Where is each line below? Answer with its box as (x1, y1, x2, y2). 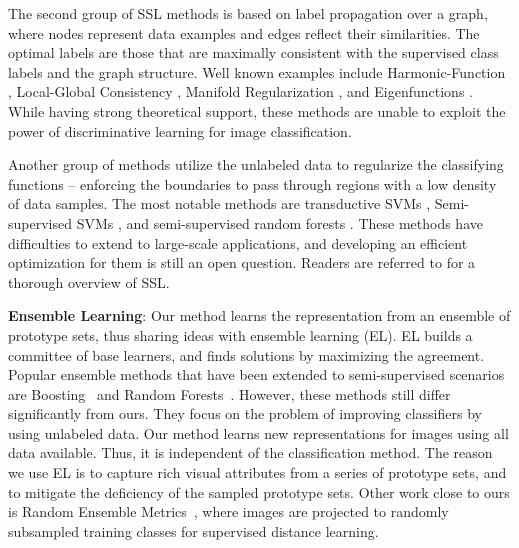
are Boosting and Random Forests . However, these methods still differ (8, 383, 451, 404)
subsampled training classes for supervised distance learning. (8, 520, 379, 541)
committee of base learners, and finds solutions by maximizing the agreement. (8, 344, 485, 365)
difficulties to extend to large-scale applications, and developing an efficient (8, 232, 468, 253)
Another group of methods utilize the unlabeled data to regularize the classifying (8, 154, 504, 175)
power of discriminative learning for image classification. (8, 120, 352, 141)
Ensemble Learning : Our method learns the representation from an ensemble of (8, 305, 511, 326)
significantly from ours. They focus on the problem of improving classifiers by (8, 403, 482, 424)
